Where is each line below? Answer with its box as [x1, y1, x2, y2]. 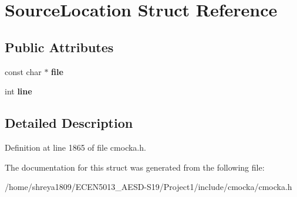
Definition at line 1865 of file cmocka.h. [5, 141, 146, 153]
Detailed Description [5, 114, 133, 132]
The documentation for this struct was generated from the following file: [5, 161, 265, 173]
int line [5, 85, 32, 97]
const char [5, 65, 42, 77]
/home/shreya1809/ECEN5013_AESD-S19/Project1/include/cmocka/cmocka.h [5, 181, 292, 193]
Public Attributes [5, 38, 114, 56]
